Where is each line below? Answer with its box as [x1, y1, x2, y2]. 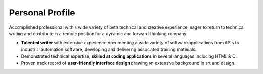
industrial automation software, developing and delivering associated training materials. [21, 46, 197, 52]
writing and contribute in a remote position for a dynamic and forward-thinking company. [9, 30, 188, 36]
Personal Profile [9, 7, 75, 18]
